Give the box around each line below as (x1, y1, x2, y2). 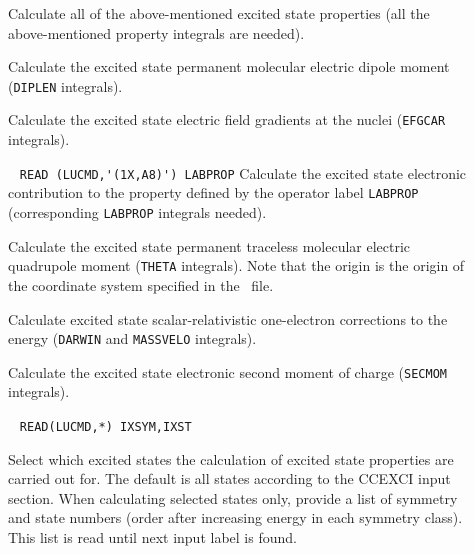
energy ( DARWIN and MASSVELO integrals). (8, 328, 257, 349)
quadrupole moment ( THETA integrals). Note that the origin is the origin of (8, 255, 465, 276)
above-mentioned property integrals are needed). (8, 22, 305, 43)
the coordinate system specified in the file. (8, 274, 274, 295)
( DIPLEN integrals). (8, 75, 123, 96)
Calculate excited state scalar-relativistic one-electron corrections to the (8, 308, 448, 329)
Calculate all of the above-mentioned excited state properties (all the (8, 3, 430, 23)
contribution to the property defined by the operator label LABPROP (8, 182, 419, 203)
